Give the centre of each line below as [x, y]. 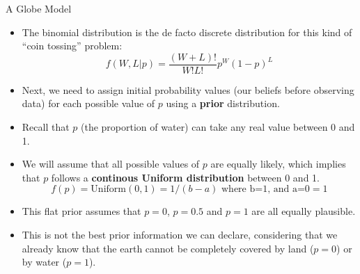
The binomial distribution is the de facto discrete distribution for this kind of [187, 32]
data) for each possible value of [88, 103]
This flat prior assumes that [81, 211]
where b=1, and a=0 [266, 190]
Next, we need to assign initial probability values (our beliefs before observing [188, 89]
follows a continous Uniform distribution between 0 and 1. [185, 177]
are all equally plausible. [304, 211]
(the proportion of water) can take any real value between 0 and [218, 127]
